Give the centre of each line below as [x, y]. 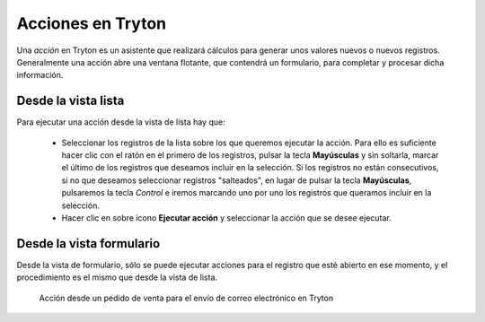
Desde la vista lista [71, 101]
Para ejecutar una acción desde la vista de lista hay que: [121, 122]
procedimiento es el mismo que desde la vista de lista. [117, 277]
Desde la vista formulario [88, 244]
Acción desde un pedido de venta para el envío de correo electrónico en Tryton [186, 298]
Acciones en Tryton [91, 23]
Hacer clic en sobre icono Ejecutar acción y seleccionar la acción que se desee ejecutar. [227, 218]
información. [40, 75]
